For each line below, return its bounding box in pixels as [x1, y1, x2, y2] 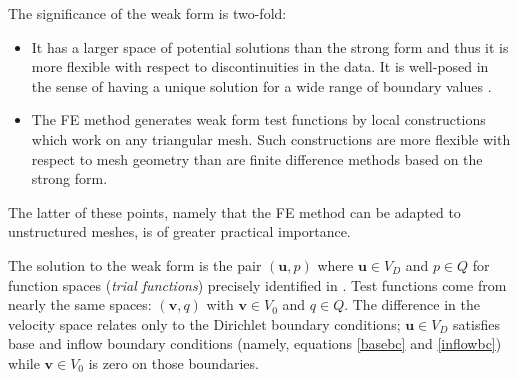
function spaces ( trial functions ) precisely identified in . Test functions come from [8, 274, 507, 295]
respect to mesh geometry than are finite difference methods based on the [31, 148, 483, 169]
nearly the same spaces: [8, 294, 152, 315]
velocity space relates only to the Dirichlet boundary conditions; [8, 313, 401, 334]
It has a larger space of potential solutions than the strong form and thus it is [31, 36, 509, 57]
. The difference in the [344, 294, 480, 315]
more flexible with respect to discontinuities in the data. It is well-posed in [31, 56, 489, 77]
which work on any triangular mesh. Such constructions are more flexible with [31, 128, 511, 149]
